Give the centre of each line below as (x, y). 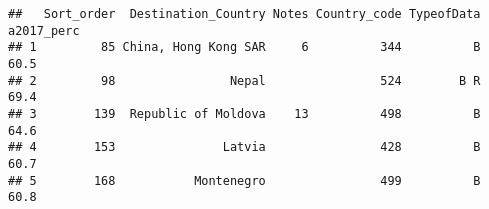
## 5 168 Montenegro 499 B (244, 180)
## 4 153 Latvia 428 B (244, 147)
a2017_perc (44, 30)
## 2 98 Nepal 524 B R (244, 80)
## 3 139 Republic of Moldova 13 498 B (244, 113)
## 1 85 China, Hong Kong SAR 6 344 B (244, 47)
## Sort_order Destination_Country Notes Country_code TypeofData (244, 14)
